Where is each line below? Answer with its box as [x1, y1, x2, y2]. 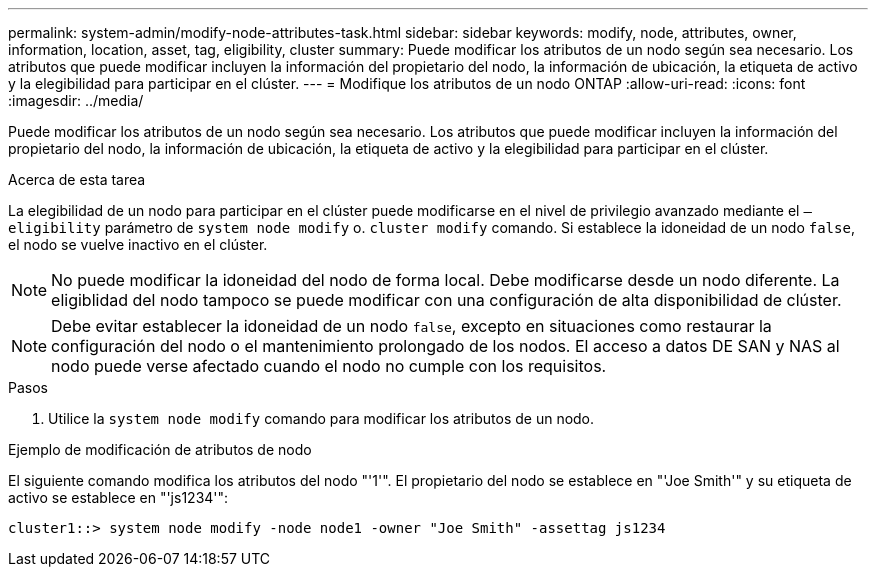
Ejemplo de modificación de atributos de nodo [8, 441, 312, 458]
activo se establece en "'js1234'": [8, 489, 229, 506]
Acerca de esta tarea [8, 171, 146, 188]
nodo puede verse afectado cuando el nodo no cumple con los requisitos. [51, 356, 607, 376]
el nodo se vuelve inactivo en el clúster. [8, 236, 268, 253]
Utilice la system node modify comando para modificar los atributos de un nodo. [48, 410, 595, 427]
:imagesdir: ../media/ [8, 92, 144, 109]
